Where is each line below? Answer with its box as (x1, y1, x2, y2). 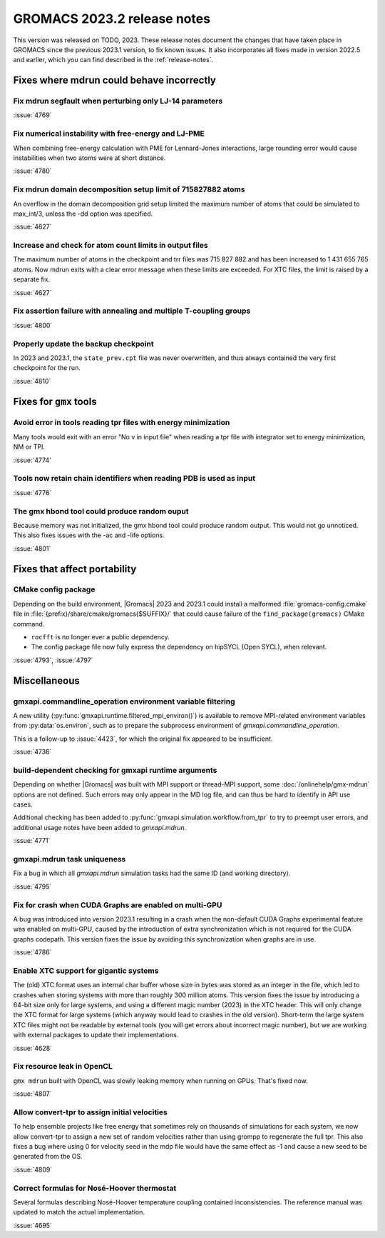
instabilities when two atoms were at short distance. (13, 154, 166, 162)
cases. (13, 800, 33, 809)
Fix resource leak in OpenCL (13, 1062, 113, 1072)
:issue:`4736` (13, 747, 52, 757)
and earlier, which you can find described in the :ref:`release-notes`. (13, 56, 214, 64)
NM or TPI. (13, 443, 46, 451)
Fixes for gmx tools (13, 395, 97, 407)
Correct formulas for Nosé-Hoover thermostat (13, 1183, 177, 1193)
